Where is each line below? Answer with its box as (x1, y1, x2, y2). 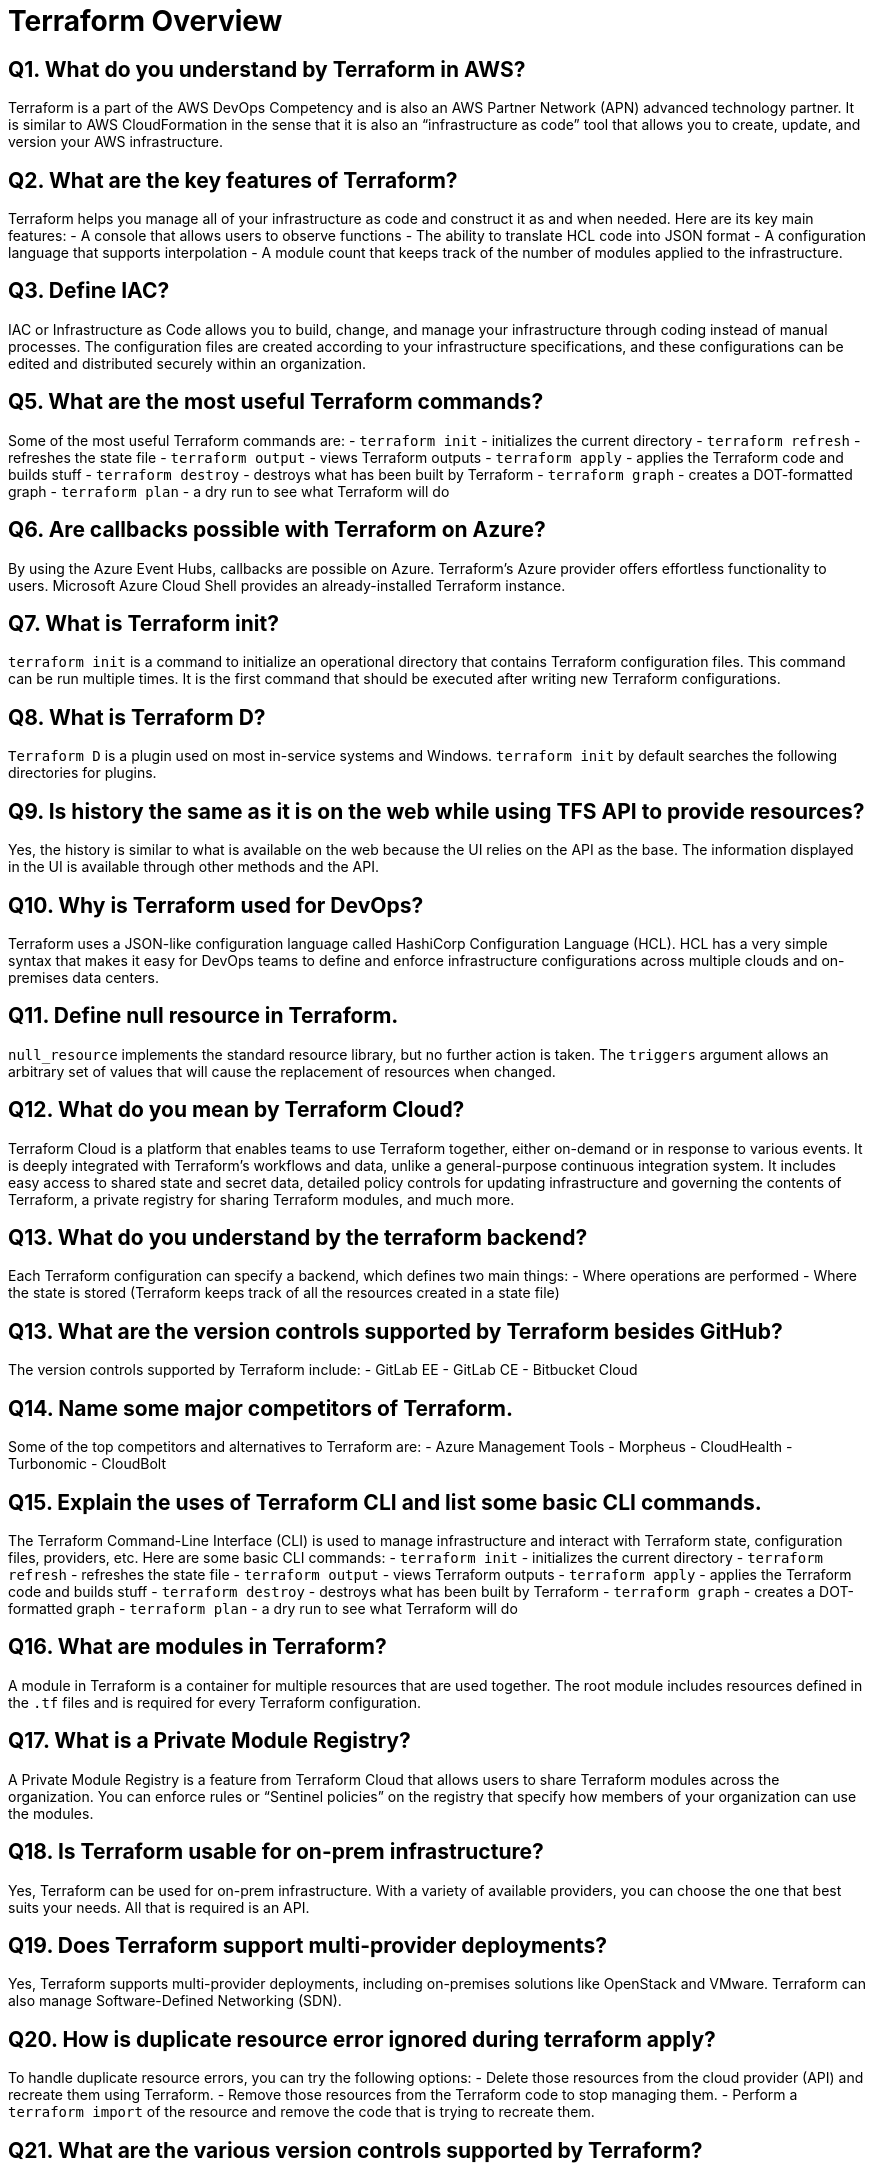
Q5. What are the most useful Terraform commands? (8, 389, 544, 415)
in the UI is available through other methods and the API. (8, 858, 379, 876)
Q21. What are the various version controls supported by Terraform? (8, 2137, 703, 2163)
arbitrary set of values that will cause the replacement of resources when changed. (8, 1062, 556, 1080)
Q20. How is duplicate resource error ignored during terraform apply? (8, 2026, 716, 2052)
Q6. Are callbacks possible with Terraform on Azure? (8, 517, 546, 543)
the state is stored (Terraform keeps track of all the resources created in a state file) (8, 1284, 560, 1302)
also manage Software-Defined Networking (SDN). (8, 1992, 342, 2010)
